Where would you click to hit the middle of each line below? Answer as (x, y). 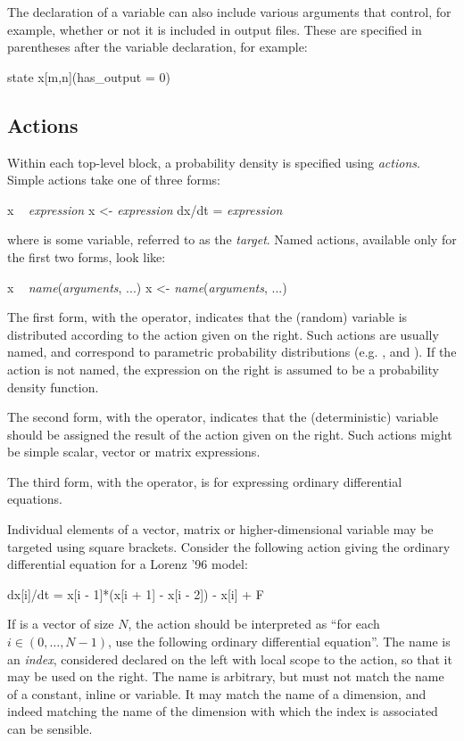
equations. (35, 499)
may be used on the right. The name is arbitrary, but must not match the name (226, 676)
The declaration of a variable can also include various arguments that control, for (229, 12)
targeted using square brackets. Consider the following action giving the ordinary (229, 546)
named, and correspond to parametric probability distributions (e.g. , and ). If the (232, 352)
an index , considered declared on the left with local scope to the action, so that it (230, 659)
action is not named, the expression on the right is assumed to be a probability (223, 369)
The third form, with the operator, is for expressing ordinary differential (205, 481)
